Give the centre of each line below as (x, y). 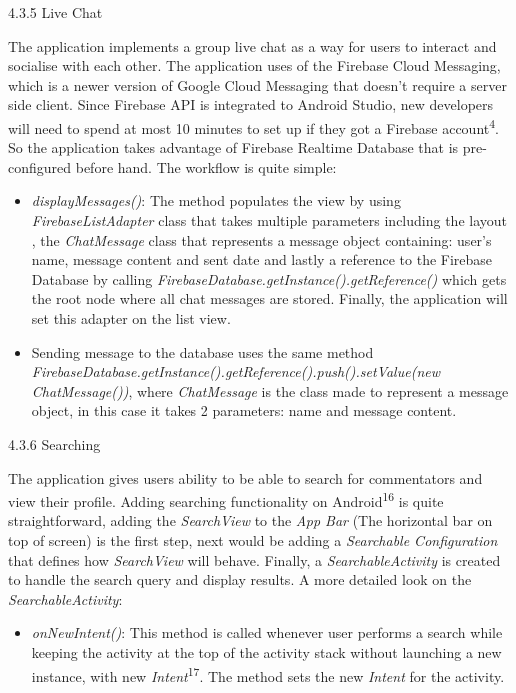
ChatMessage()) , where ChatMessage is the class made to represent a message (270, 390)
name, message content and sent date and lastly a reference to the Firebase (262, 259)
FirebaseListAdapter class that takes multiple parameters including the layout (269, 220)
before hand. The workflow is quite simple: (206, 166)
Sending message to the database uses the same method (202, 351)
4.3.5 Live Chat (55, 12)
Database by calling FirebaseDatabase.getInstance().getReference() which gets (269, 278)
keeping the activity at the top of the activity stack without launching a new (266, 651)
